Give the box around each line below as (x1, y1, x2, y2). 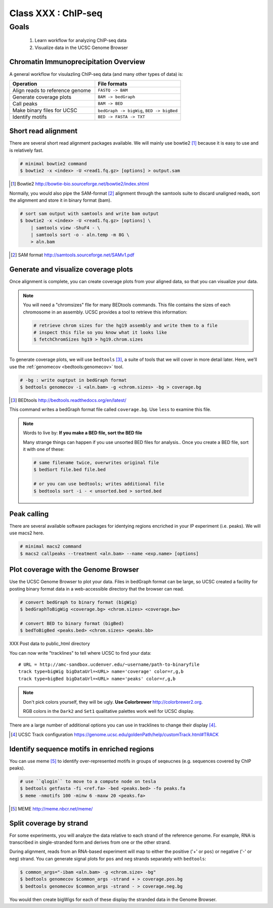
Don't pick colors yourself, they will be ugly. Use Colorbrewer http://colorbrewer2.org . (23, 699, 203, 705)
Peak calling (9, 510, 49, 518)
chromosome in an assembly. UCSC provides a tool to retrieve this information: (23, 309, 188, 315)
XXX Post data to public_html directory (9, 641, 90, 647)
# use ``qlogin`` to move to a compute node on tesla (20, 779, 156, 785)
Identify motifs (12, 113, 47, 120)
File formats (98, 80, 127, 87)
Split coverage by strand (9, 819, 88, 828)
